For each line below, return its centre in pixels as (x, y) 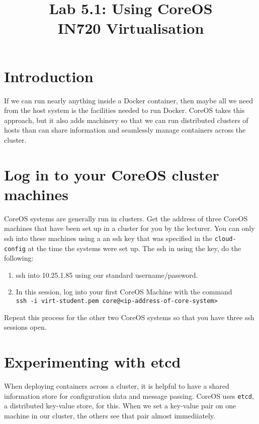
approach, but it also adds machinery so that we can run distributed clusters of (126, 120)
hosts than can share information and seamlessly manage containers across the (125, 130)
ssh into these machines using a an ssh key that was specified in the (108, 238)
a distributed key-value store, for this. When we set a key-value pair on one (120, 406)
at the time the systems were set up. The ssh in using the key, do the (135, 248)
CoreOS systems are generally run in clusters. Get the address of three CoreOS (126, 218)
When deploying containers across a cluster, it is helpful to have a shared (117, 386)
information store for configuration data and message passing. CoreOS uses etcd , (129, 396)
